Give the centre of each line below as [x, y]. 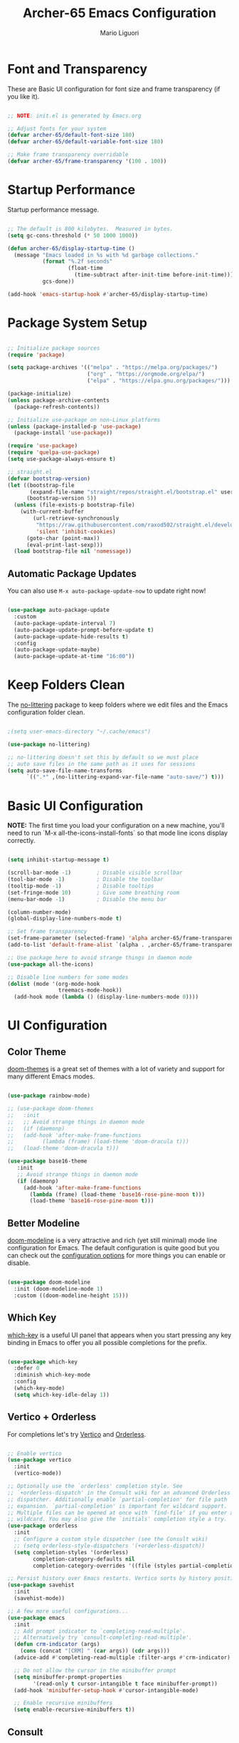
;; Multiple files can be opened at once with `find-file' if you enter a [121, 1513]
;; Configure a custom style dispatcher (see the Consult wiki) [111, 1539]
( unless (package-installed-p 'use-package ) [74, 426]
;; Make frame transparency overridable [68, 155]
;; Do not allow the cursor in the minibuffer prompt [95, 1670]
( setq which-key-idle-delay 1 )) [62, 1395]
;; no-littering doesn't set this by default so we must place [103, 757]
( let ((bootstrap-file [41, 485]
